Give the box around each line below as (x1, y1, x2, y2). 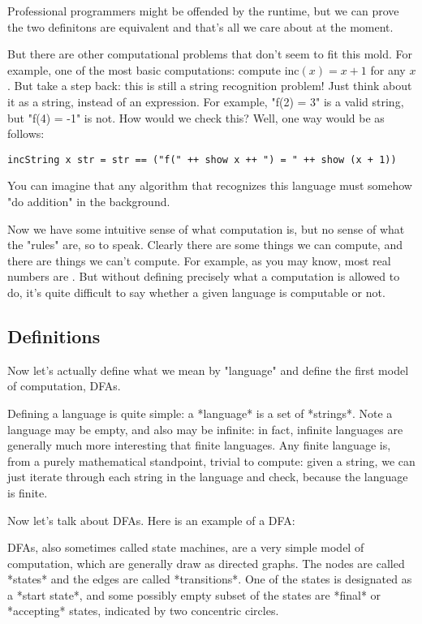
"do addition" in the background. (7, 193, 170, 209)
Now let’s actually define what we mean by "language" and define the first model (7, 361, 409, 378)
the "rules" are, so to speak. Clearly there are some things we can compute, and (7, 236, 403, 253)
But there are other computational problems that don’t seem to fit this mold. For (7, 45, 412, 62)
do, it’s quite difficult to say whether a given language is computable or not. (7, 283, 385, 300)
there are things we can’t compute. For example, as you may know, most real (7, 252, 391, 269)
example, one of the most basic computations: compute (7, 61, 281, 78)
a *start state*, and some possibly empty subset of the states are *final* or (7, 586, 381, 603)
